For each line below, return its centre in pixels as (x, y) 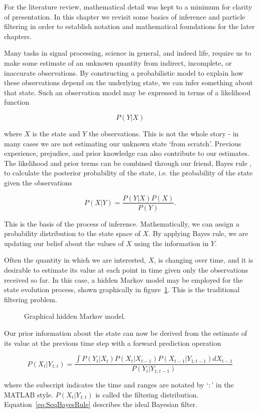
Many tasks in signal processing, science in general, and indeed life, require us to (128, 53)
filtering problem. (31, 299)
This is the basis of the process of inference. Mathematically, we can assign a (122, 223)
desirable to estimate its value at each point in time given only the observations (126, 269)
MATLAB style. (29, 394)
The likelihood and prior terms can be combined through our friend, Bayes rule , (128, 163)
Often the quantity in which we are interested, (75, 260)
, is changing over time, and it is (204, 260)
